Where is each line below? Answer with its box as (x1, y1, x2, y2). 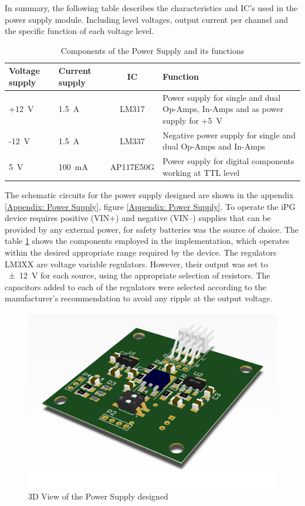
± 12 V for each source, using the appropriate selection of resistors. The (8, 269, 270, 281)
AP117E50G (110, 161, 155, 173)
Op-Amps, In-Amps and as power (162, 103, 283, 115)
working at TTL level (162, 166, 240, 178)
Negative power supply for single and (162, 128, 296, 141)
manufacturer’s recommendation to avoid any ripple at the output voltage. (5, 292, 273, 304)
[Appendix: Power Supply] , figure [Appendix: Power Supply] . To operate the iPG (5, 200, 296, 212)
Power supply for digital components (162, 155, 294, 167)
